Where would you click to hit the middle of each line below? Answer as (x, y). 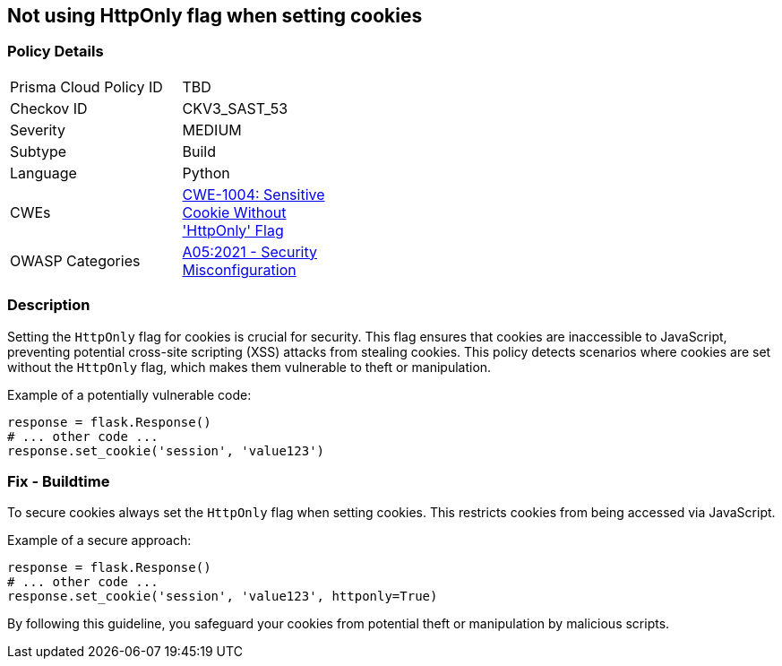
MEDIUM (212, 130)
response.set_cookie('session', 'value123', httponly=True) (223, 597)
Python (206, 173)
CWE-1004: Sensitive (254, 194)
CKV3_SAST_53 (235, 108)
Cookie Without (234, 212)
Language (43, 173)
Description (49, 305)
